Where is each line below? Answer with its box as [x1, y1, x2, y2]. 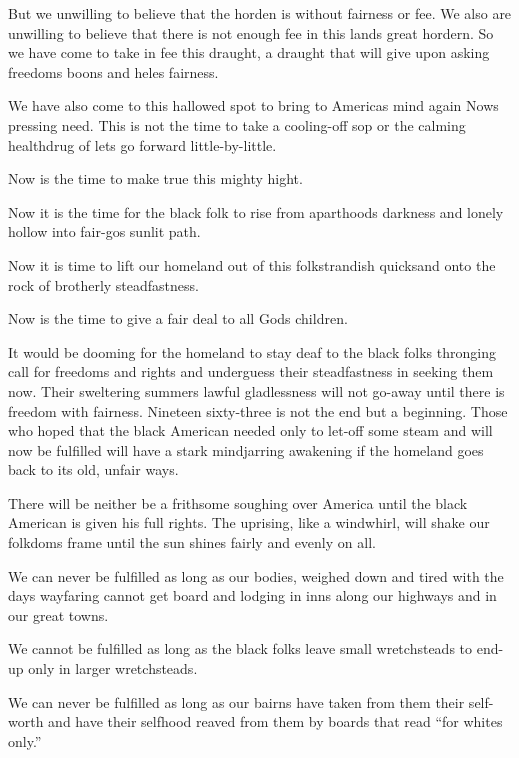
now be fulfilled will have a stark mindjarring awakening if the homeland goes [8, 439, 484, 460]
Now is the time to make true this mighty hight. [8, 168, 303, 189]
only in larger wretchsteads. [28, 658, 198, 679]
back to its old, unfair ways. [8, 459, 179, 480]
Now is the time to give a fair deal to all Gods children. [8, 308, 348, 329]
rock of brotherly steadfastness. [8, 274, 199, 295]
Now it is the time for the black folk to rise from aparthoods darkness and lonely [8, 201, 504, 222]
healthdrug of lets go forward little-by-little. [8, 134, 277, 155]
